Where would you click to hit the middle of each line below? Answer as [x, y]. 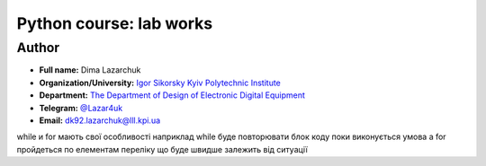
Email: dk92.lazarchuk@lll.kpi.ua [100, 120]
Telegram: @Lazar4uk [81, 108]
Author [38, 48]
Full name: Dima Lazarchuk [90, 70]
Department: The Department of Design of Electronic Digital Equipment [172, 95]
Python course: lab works [115, 23]
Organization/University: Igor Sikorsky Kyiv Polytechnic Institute [160, 83]
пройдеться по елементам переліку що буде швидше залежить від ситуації [162, 149]
